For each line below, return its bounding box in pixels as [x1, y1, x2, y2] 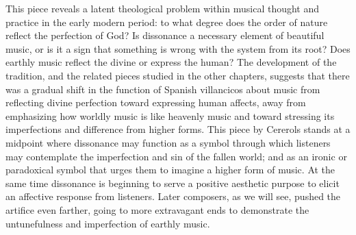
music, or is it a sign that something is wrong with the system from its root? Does [5, 41, 351, 55]
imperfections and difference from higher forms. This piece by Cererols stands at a [5, 122, 351, 136]
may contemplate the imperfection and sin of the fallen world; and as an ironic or [5, 149, 347, 163]
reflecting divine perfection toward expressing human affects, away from [5, 95, 306, 110]
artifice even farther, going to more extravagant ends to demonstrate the [5, 202, 309, 217]
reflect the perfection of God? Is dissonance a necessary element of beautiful [5, 28, 325, 42]
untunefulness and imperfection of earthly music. [5, 216, 210, 230]
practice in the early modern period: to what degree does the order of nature [5, 14, 328, 29]
